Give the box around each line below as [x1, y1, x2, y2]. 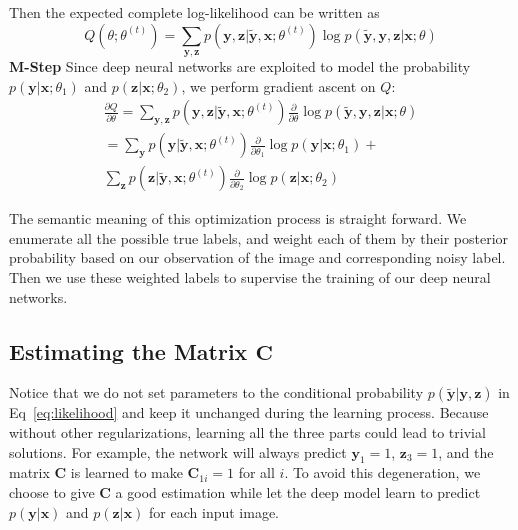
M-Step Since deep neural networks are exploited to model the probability [9, 55, 471, 76]
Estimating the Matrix [9, 335, 248, 366]
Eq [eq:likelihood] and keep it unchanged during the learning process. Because [9, 402, 489, 423]
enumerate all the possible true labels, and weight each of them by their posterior [9, 227, 509, 248]
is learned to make [70, 462, 183, 483]
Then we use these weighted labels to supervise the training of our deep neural [9, 267, 491, 288]
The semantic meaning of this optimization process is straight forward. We [9, 208, 467, 229]
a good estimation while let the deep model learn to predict [115, 482, 481, 503]
